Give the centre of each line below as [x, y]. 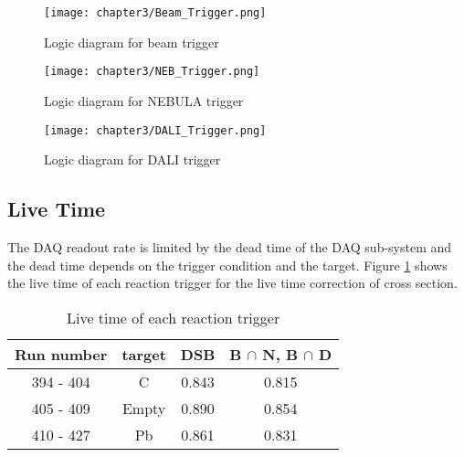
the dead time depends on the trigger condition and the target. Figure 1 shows [227, 265]
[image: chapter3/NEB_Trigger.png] [152, 72]
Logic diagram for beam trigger [132, 42]
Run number [61, 354]
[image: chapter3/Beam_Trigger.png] [155, 13]
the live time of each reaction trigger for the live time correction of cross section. [232, 283]
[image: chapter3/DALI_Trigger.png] [155, 130]
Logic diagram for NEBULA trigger [144, 100]
